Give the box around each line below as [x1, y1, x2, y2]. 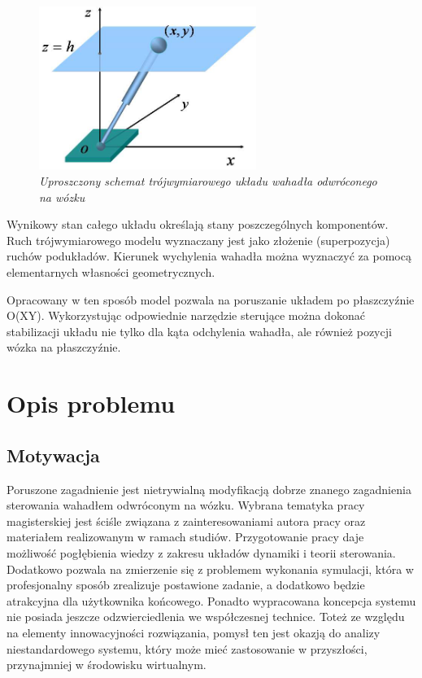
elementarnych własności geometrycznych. [7, 264, 215, 281]
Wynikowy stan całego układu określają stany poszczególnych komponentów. [7, 216, 389, 233]
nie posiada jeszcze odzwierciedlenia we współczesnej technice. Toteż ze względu [7, 608, 405, 625]
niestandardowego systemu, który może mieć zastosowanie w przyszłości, [7, 640, 368, 657]
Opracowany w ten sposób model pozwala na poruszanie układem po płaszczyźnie [7, 291, 415, 308]
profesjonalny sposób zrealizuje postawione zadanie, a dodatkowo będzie [7, 576, 365, 593]
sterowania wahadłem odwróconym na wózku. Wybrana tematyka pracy [7, 496, 365, 514]
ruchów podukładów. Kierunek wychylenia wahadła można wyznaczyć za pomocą [7, 247, 411, 265]
